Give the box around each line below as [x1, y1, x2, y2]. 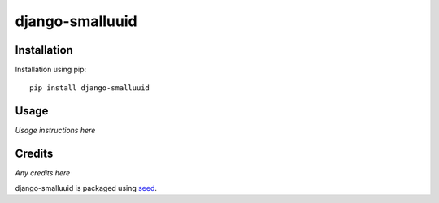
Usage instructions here [15, 126, 96, 136]
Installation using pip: [15, 65, 87, 75]
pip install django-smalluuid [29, 84, 150, 93]
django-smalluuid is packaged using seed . [15, 183, 158, 192]
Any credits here [15, 168, 71, 178]
